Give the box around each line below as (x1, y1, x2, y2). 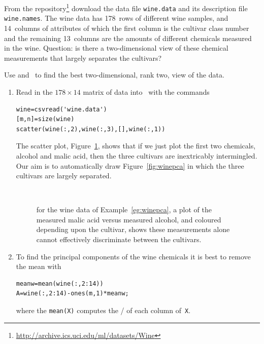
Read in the (16, 86, 53, 97)
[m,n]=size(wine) (16, 116, 75, 123)
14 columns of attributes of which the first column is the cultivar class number (4, 22, 249, 33)
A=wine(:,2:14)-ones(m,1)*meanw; (16, 290, 129, 297)
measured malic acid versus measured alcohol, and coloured (36, 214, 221, 224)
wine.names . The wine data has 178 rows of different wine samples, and (4, 13, 228, 23)
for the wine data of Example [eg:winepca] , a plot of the (36, 204, 212, 215)
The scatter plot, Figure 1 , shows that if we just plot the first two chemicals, (16, 140, 256, 151)
